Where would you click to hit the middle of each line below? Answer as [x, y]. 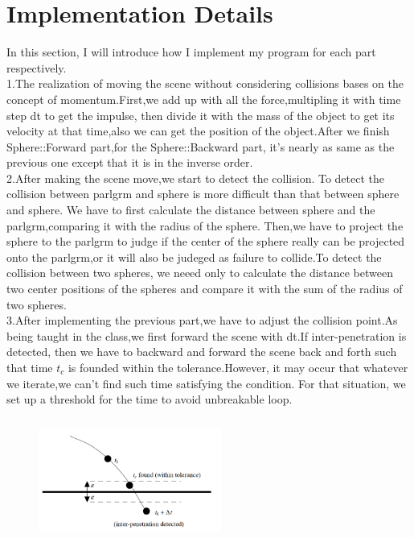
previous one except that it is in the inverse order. [130, 162]
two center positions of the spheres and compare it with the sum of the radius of [205, 289]
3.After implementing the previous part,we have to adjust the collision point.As [202, 320]
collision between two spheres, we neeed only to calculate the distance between [200, 273]
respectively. [37, 67]
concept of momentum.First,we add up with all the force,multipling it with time [204, 99]
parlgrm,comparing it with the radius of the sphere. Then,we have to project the [205, 225]
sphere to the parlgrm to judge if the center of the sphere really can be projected [206, 241]
